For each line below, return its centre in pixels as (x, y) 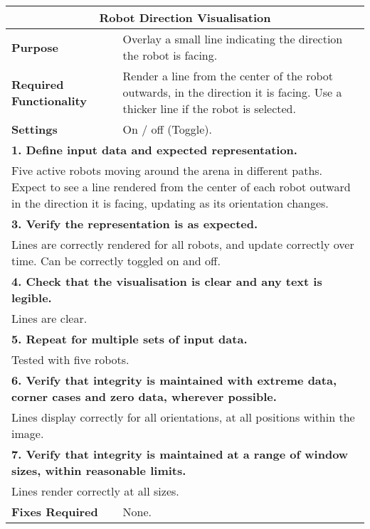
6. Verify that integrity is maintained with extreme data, (174, 380)
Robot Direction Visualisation (185, 17)
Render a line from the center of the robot (228, 76)
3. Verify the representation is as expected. (135, 224)
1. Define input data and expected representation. (154, 150)
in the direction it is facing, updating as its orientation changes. (170, 203)
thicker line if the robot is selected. (209, 108)
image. (28, 433)
